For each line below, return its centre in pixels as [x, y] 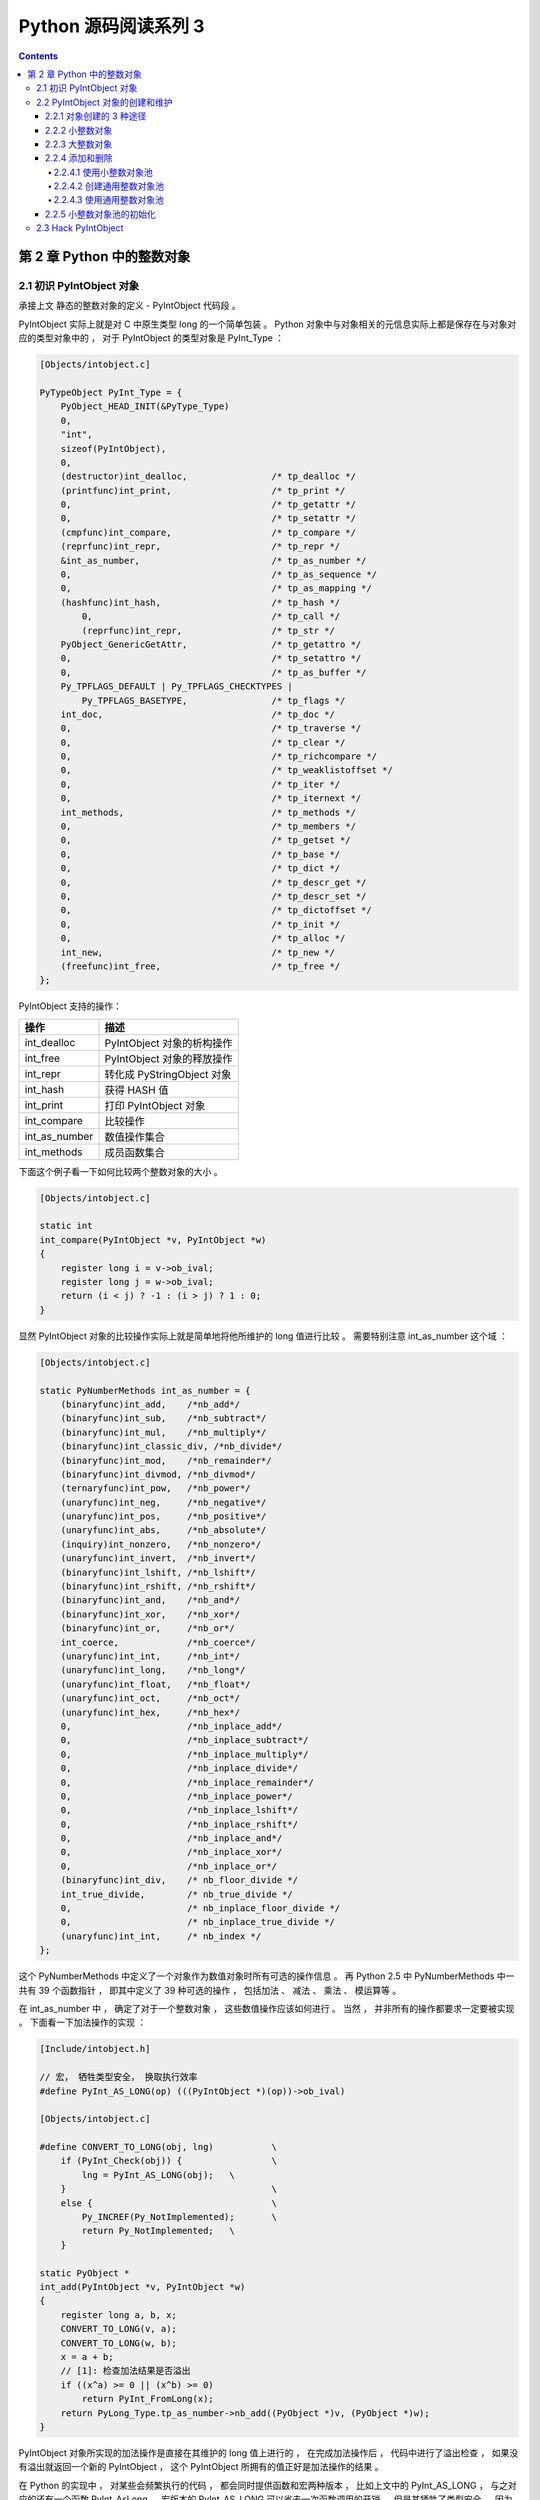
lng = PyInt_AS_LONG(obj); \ [158, 2174]
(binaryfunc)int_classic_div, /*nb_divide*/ [171, 1446]
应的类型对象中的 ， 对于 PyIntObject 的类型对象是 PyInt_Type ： [151, 338]
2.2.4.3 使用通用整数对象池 [108, 200]
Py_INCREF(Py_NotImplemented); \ [179, 2217]
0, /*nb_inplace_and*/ [171, 1838]
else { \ [168, 2203]
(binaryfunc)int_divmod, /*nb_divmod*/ [158, 1474]
